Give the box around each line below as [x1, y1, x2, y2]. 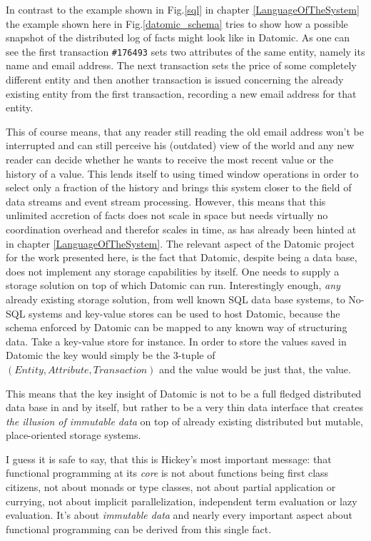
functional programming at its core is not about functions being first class [6, 465, 329, 480]
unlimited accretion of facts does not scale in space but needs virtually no [6, 208, 328, 223]
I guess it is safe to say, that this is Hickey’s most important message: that [6, 451, 332, 466]
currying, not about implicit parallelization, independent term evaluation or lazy [6, 493, 357, 508]
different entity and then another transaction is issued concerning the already [6, 72, 344, 87]
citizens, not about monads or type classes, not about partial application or [6, 480, 336, 495]
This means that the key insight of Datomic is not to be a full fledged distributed [6, 385, 362, 400]
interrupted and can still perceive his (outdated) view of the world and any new [6, 138, 355, 153]
